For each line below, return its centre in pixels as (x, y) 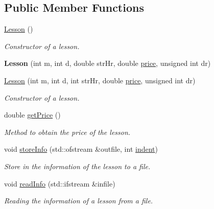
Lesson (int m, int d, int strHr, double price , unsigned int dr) (100, 80)
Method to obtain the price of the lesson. (67, 132)
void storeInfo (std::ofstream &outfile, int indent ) (81, 149)
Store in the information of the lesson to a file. (77, 166)
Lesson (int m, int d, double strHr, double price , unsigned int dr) (108, 63)
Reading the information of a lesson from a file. (79, 201)
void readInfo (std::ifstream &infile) (60, 183)
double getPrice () (32, 115)
